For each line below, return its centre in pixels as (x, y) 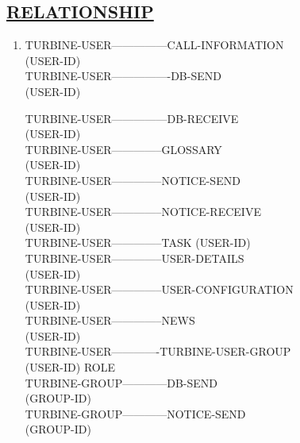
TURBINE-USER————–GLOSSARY (123, 149)
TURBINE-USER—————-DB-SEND (123, 76)
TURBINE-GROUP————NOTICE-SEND (135, 413)
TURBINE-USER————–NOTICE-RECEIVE (143, 212)
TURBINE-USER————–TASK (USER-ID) (138, 243)
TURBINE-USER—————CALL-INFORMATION (154, 45)
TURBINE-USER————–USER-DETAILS (135, 258)
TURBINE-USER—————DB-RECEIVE (132, 118)
